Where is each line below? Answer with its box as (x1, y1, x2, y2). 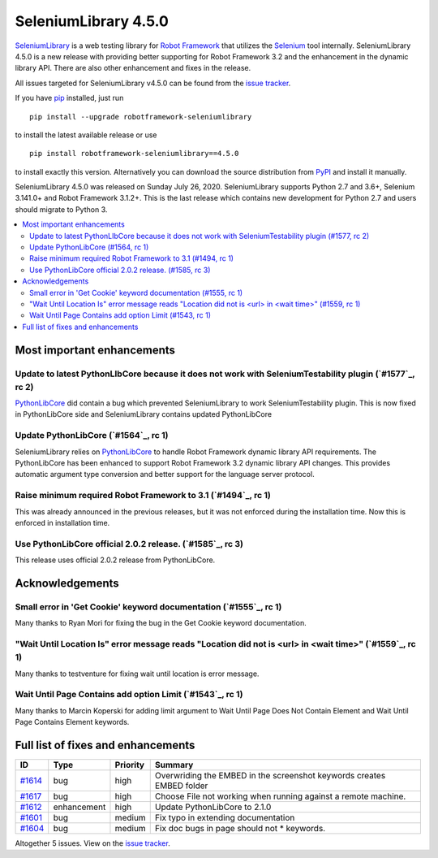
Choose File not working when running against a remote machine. (154, 791, 406, 802)
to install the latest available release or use (15, 130, 157, 140)
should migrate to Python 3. (15, 204, 108, 214)
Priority (114, 760, 145, 770)
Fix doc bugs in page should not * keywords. (154, 823, 326, 834)
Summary (154, 760, 194, 770)
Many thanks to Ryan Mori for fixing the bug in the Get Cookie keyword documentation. (15, 618, 307, 628)
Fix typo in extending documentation (154, 812, 295, 823)
